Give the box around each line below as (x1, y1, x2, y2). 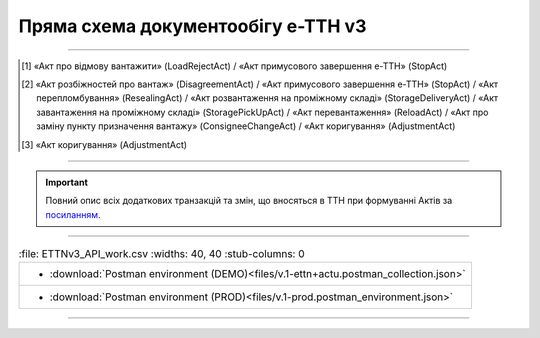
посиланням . (45, 208, 101, 220)
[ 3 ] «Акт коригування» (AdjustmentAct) (21, 138, 188, 150)
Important (45, 176, 89, 188)
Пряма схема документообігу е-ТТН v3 (18, 15, 367, 37)
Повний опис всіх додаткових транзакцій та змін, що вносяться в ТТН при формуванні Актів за (45, 195, 453, 207)
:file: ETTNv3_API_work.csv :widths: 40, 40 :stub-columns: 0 (18, 247, 305, 261)
